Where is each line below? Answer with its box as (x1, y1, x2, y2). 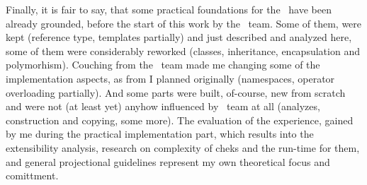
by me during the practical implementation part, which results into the (6, 126, 314, 141)
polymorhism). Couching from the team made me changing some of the (6, 57, 320, 72)
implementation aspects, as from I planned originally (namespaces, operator (6, 71, 335, 85)
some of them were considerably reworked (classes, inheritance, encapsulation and (6, 43, 360, 58)
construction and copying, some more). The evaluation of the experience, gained (6, 112, 354, 127)
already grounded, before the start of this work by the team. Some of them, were (6, 16, 362, 30)
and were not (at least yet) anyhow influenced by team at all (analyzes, (6, 99, 320, 114)
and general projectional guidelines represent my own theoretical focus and (6, 154, 330, 169)
